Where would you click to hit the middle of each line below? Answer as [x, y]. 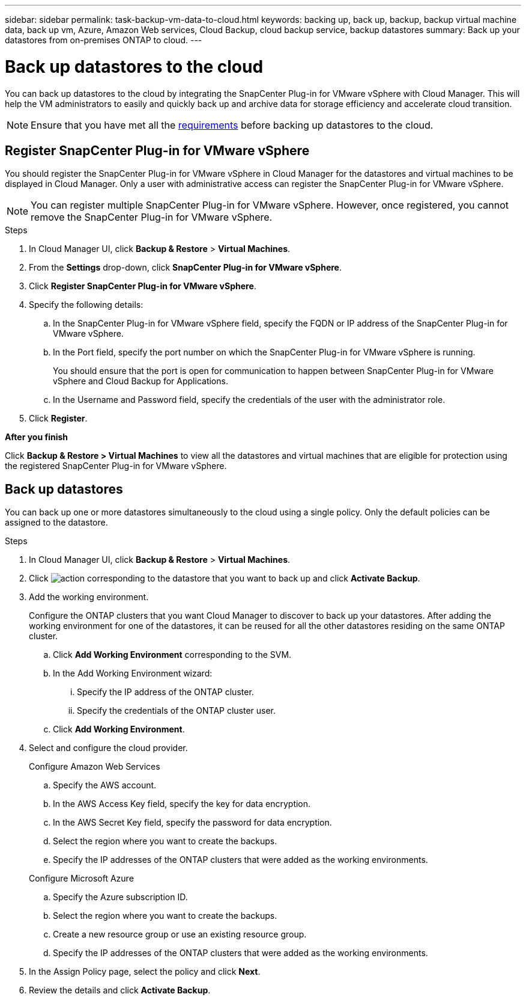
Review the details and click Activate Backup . [120, 990]
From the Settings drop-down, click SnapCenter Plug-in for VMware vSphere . [185, 268]
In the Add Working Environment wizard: [133, 673]
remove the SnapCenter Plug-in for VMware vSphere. [152, 217]
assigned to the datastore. [56, 523]
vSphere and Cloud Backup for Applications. [141, 381]
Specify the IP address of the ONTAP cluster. [165, 692]
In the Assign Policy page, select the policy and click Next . [145, 972]
